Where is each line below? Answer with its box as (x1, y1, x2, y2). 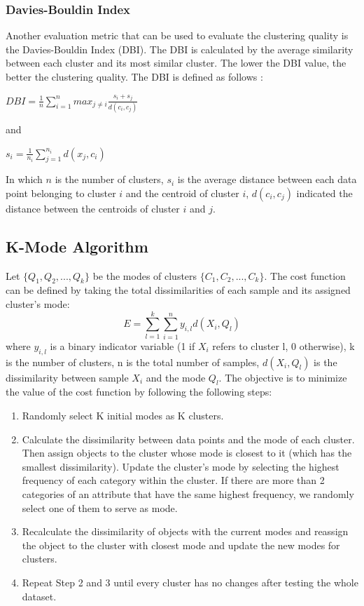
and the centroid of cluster (125, 185, 239, 200)
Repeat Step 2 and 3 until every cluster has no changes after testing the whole (22, 574, 358, 589)
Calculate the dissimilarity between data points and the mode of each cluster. (22, 431, 355, 446)
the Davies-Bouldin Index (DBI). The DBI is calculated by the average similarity (6, 41, 353, 56)
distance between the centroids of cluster (6, 201, 180, 215)
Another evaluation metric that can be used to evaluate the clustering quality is (6, 28, 349, 43)
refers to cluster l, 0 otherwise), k (212, 338, 355, 353)
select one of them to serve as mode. (22, 500, 178, 515)
